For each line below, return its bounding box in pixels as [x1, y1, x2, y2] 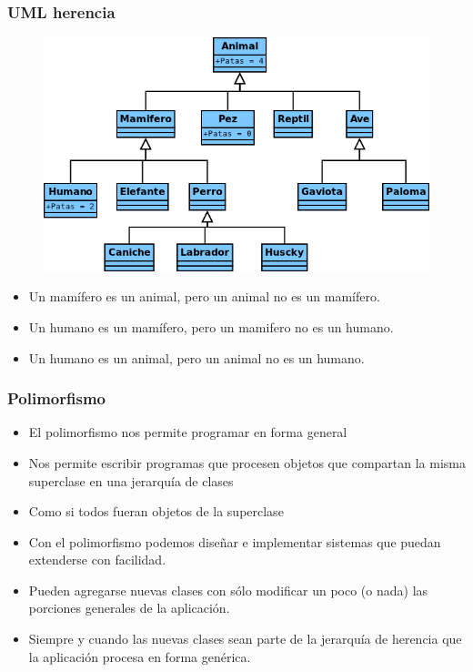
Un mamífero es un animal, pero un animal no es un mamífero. [28, 287, 380, 306]
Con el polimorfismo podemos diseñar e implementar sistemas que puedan [28, 532, 441, 551]
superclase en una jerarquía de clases [28, 471, 234, 490]
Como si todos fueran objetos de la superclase [28, 502, 284, 521]
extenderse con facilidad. [28, 550, 166, 569]
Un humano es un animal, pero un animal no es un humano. [28, 348, 365, 367]
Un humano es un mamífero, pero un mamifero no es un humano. [28, 317, 394, 336]
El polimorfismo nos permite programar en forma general [28, 423, 347, 442]
